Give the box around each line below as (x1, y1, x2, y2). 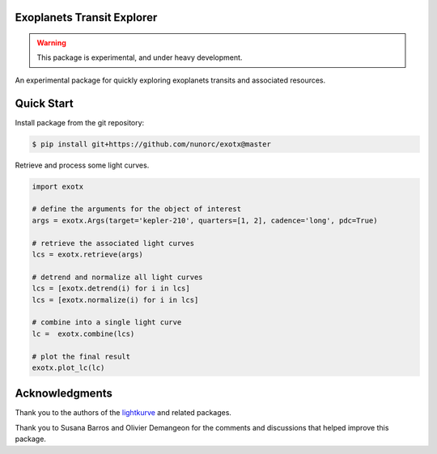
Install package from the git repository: (15, 117, 145, 127)
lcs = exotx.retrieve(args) (32, 250, 143, 259)
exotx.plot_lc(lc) (32, 363, 105, 372)
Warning (36, 38, 66, 48)
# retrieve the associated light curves (32, 239, 194, 248)
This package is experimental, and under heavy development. (36, 53, 243, 62)
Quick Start (15, 96, 74, 110)
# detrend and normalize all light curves (32, 272, 203, 282)
